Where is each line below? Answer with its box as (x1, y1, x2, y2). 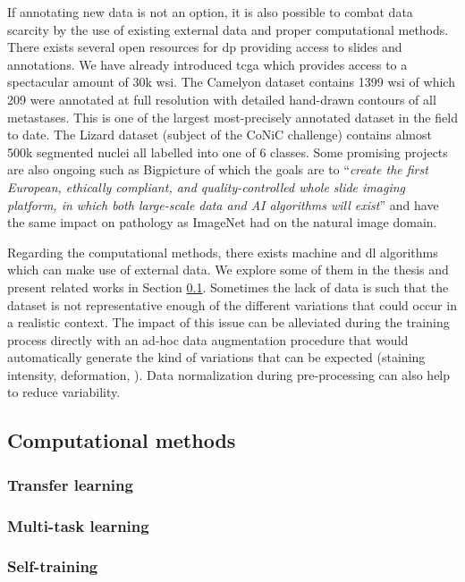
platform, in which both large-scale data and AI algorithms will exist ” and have (7, 195, 439, 214)
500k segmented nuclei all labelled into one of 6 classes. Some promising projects (7, 142, 448, 161)
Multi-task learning (7, 514, 149, 536)
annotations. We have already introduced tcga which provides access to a (7, 55, 408, 73)
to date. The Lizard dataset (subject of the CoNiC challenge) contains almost (7, 125, 432, 144)
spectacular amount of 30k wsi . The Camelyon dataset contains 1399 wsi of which (7, 72, 455, 91)
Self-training (7, 555, 98, 578)
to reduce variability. (7, 383, 121, 401)
